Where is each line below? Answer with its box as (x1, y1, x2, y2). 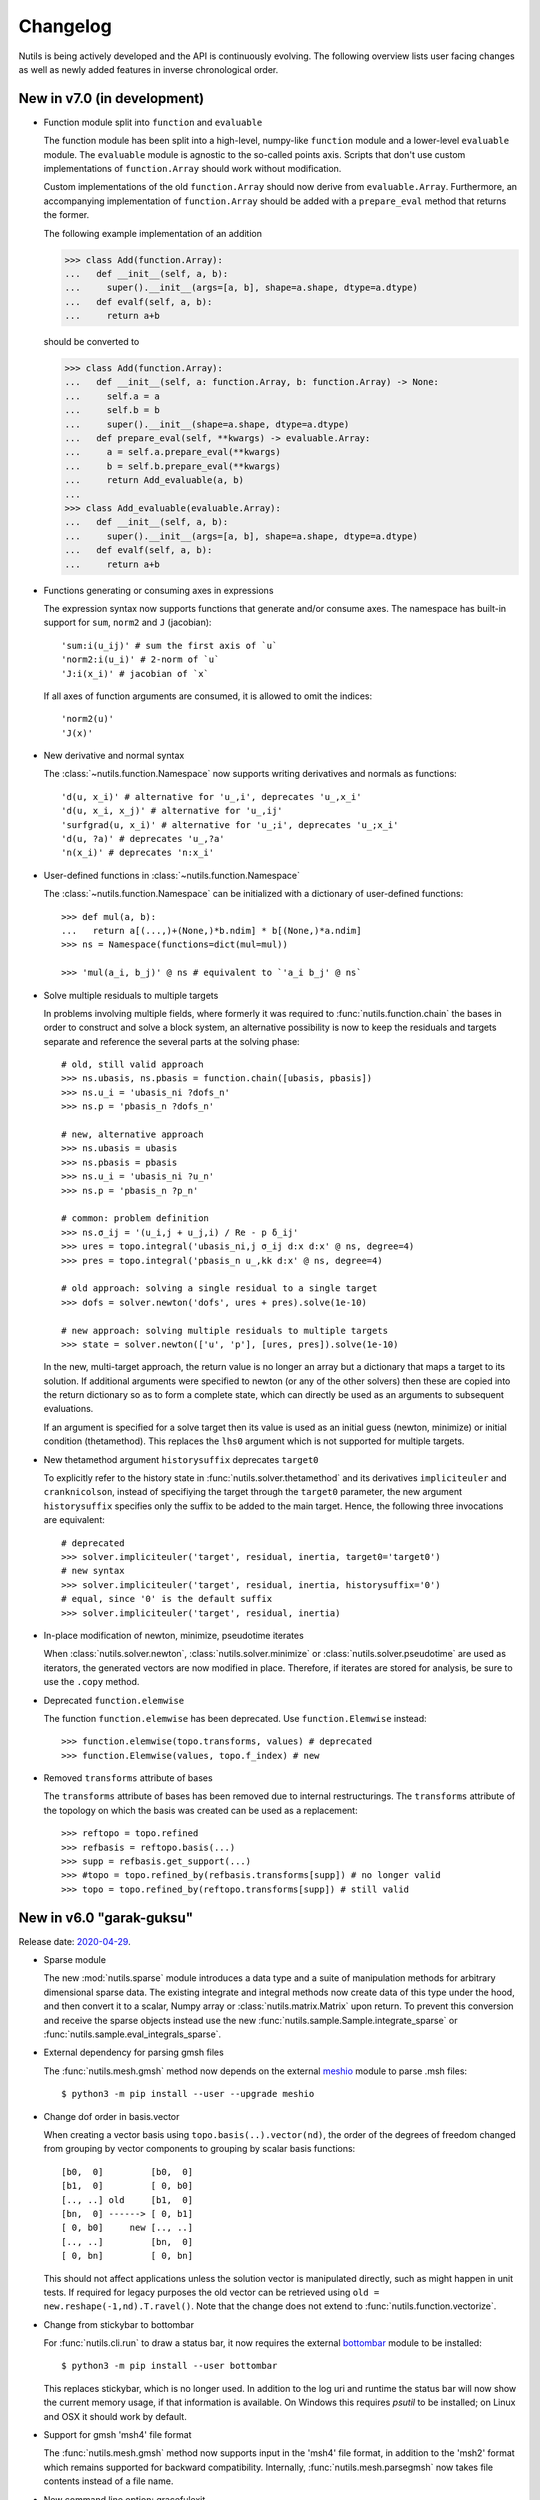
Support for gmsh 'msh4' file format (43, 2429, 192, 2441)
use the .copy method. (43, 1676, 140, 1688)
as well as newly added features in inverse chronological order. (18, 63, 279, 75)
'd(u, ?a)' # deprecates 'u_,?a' (61, 833, 225, 845)
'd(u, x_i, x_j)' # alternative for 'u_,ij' (61, 805, 284, 817)
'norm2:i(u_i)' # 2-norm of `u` (61, 654, 220, 665)
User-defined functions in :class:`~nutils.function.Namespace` (43, 869, 300, 881)
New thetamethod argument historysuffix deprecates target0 (43, 1453, 319, 1465)
